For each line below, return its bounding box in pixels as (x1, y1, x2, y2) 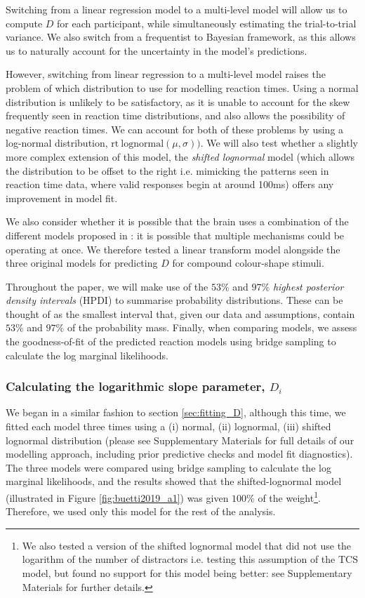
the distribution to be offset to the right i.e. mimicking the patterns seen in (6, 163, 329, 178)
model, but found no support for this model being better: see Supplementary (22, 566, 352, 580)
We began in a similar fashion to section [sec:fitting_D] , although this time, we (6, 405, 346, 420)
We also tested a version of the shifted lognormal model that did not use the (22, 538, 352, 552)
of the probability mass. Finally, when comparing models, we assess (67, 320, 357, 335)
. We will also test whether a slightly (200, 135, 358, 150)
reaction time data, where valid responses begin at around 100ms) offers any (6, 177, 334, 192)
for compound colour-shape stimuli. (172, 255, 324, 270)
